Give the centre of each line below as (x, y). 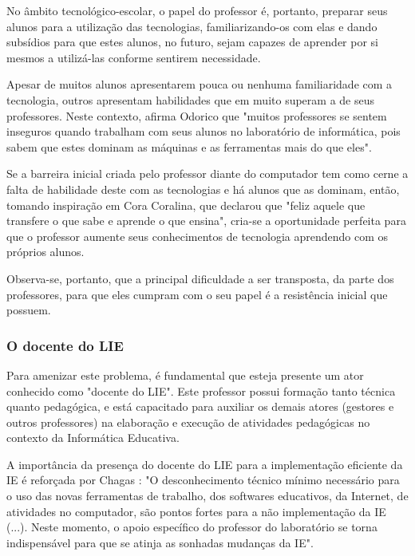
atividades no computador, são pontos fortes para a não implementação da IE (196, 511)
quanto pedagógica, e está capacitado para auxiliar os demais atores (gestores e (200, 406)
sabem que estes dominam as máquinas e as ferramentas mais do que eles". (189, 146)
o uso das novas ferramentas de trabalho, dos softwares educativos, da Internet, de (207, 496)
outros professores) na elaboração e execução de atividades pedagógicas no (188, 422)
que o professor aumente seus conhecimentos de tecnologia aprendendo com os (198, 236)
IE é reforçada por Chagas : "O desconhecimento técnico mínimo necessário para (203, 480)
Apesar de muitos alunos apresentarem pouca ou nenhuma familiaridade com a (200, 84)
